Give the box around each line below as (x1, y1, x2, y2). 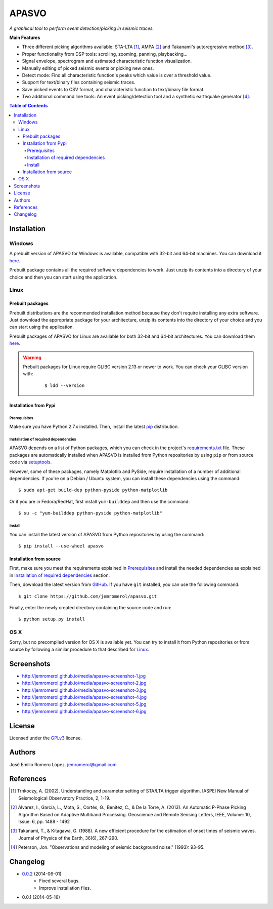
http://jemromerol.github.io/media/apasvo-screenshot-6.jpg (22, 708, 147, 714)
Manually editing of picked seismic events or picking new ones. (22, 65, 154, 71)
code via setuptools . (9, 459, 52, 465)
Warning (23, 354, 41, 361)
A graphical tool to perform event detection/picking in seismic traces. (9, 25, 154, 31)
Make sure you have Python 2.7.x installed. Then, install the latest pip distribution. (9, 423, 179, 430)
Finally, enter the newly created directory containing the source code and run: (9, 604, 172, 610)
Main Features (9, 34, 40, 41)
